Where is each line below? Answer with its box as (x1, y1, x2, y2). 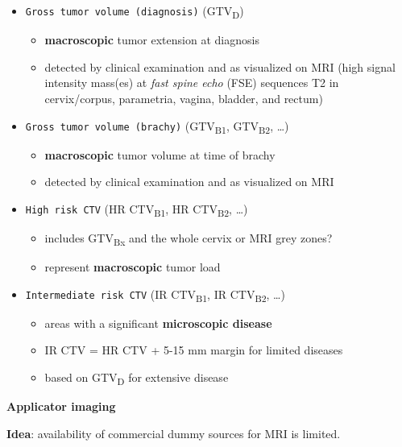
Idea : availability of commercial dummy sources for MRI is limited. (6, 424, 341, 441)
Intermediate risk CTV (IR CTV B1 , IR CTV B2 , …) (25, 285, 285, 304)
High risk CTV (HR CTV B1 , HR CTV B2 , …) (25, 200, 248, 219)
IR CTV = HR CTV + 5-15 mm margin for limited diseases (44, 341, 343, 358)
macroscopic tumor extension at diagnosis (44, 31, 259, 48)
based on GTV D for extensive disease (44, 368, 229, 387)
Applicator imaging (6, 398, 116, 415)
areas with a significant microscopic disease (44, 314, 272, 331)
